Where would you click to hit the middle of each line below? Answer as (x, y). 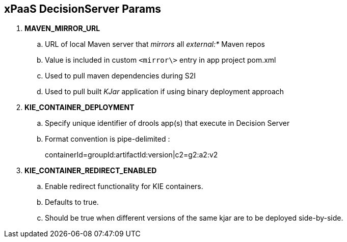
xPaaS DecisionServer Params (83, 9)
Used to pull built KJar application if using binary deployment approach (165, 92)
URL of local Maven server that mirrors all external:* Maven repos (155, 44)
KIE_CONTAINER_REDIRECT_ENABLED (91, 171)
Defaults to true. (72, 202)
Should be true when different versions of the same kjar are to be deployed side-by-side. (194, 218)
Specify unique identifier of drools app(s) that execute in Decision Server (167, 123)
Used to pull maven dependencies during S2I (121, 76)
